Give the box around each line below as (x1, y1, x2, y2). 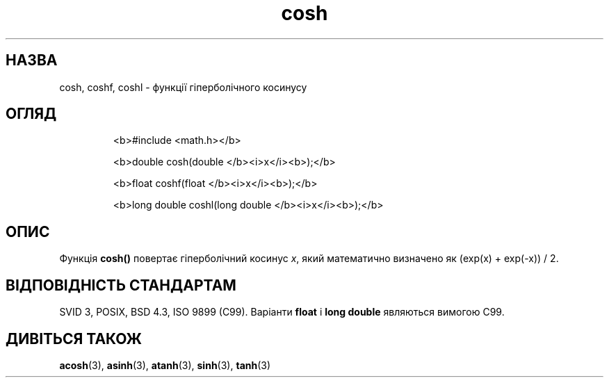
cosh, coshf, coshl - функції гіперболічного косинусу (59, 81, 307, 93)
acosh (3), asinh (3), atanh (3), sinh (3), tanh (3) (59, 359, 271, 371)
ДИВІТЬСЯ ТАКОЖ (6, 329, 142, 348)
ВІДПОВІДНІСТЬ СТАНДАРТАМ (6, 276, 236, 294)
